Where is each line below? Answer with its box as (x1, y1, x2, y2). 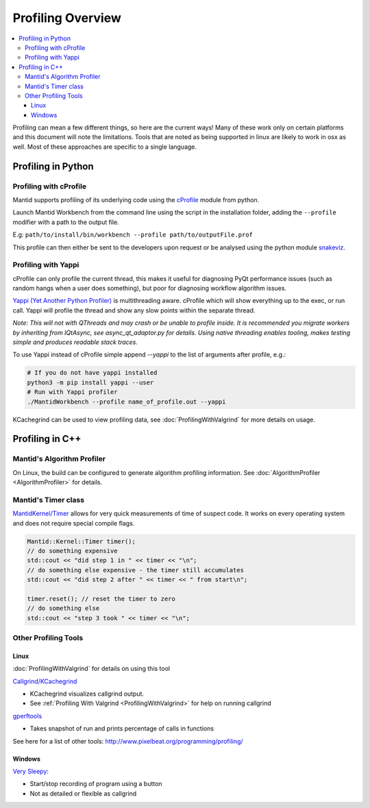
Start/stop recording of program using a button (29, 780, 162, 788)
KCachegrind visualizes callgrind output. (29, 689, 144, 698)
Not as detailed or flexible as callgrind (29, 789, 137, 798)
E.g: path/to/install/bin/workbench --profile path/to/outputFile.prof (12, 230, 254, 239)
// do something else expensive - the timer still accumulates (27, 566, 245, 574)
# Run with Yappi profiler (27, 388, 118, 396)
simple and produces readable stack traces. (12, 338, 138, 346)
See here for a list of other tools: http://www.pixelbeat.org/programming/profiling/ (12, 737, 243, 745)
